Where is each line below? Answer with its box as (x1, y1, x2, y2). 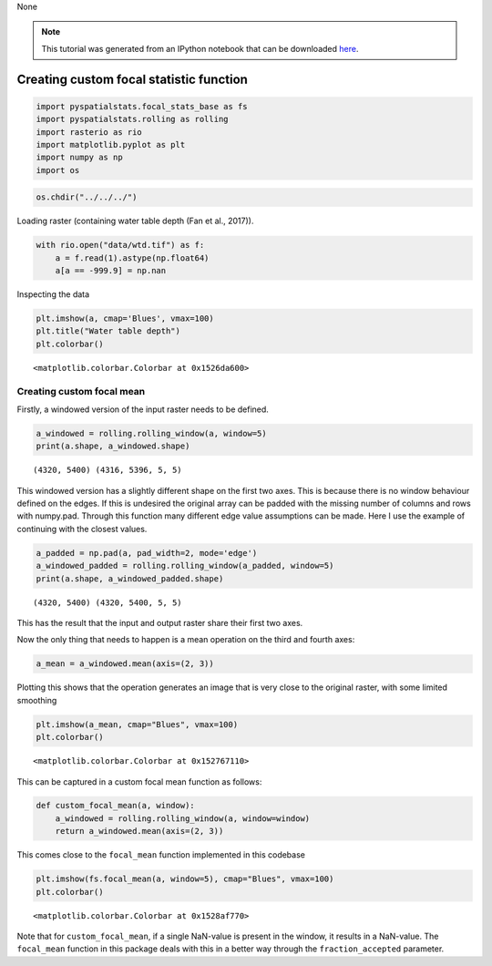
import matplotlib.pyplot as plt (36, 139, 186, 149)
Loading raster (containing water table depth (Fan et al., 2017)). (16, 215, 254, 227)
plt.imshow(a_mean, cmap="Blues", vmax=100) (36, 719, 239, 729)
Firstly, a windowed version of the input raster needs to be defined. (16, 404, 269, 415)
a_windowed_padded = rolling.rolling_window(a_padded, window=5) (36, 560, 334, 571)
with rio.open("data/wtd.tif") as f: (36, 240, 205, 251)
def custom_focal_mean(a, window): (36, 800, 195, 811)
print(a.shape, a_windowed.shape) (36, 441, 190, 451)
